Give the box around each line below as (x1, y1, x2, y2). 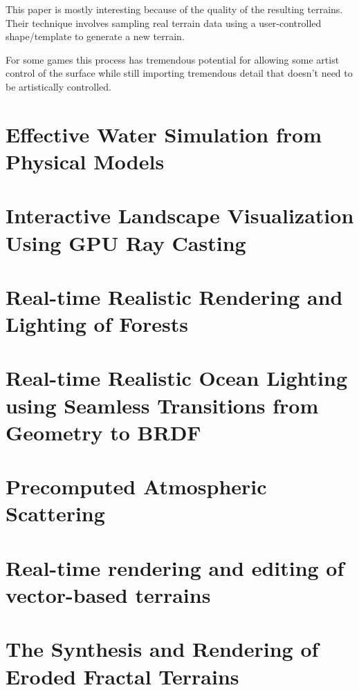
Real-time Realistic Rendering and (6, 282, 343, 310)
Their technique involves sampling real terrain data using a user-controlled (6, 15, 322, 30)
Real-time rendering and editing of (6, 553, 344, 581)
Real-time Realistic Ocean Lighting (6, 364, 347, 392)
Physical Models (6, 147, 165, 175)
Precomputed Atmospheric (6, 472, 267, 501)
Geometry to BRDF (6, 418, 201, 446)
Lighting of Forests (6, 310, 188, 338)
